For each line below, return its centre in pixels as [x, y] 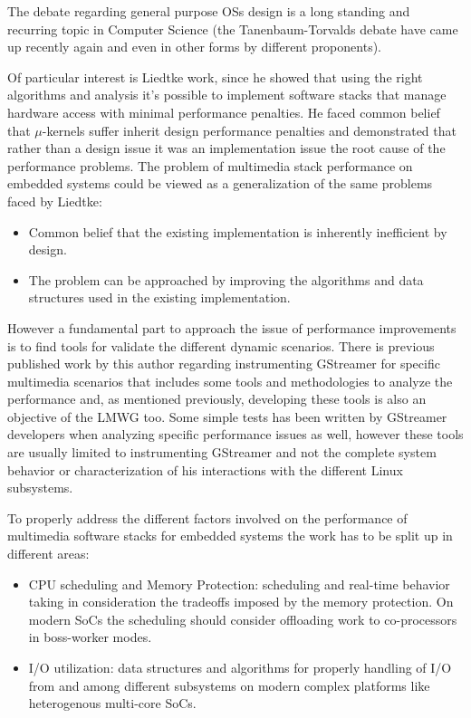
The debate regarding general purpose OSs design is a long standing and [209, 11]
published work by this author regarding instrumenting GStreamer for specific [224, 364]
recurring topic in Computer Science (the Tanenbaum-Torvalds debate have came [233, 29]
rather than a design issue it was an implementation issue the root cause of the [226, 148]
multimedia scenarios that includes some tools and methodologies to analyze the [230, 381]
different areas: [48, 554]
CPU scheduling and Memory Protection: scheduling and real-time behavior [239, 584]
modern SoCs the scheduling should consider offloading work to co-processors [243, 619]
